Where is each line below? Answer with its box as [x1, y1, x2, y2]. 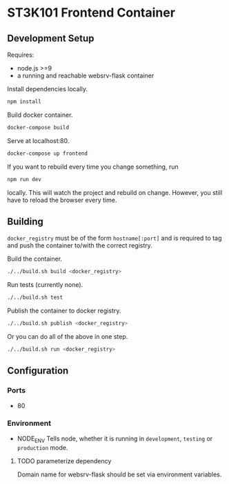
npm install [7, 98, 41, 105]
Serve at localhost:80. [7, 136, 70, 145]
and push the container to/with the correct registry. [7, 241, 153, 250]
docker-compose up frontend [7, 150, 88, 157]
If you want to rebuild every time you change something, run [7, 162, 179, 171]
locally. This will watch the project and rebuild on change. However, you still [7, 188, 223, 196]
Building [7, 216, 43, 227]
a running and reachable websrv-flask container [17, 71, 155, 80]
